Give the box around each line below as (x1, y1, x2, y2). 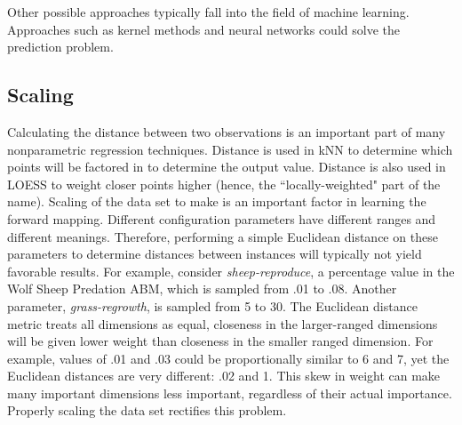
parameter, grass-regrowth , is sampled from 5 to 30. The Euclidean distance (7, 296, 418, 315)
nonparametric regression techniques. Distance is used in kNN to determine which (7, 140, 453, 158)
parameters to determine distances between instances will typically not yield (7, 245, 422, 263)
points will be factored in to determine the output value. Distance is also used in (7, 157, 446, 176)
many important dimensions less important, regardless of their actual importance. (7, 383, 452, 402)
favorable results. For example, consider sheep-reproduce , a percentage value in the (7, 261, 455, 280)
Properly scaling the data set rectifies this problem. (7, 401, 287, 420)
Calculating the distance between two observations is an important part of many (7, 122, 446, 140)
